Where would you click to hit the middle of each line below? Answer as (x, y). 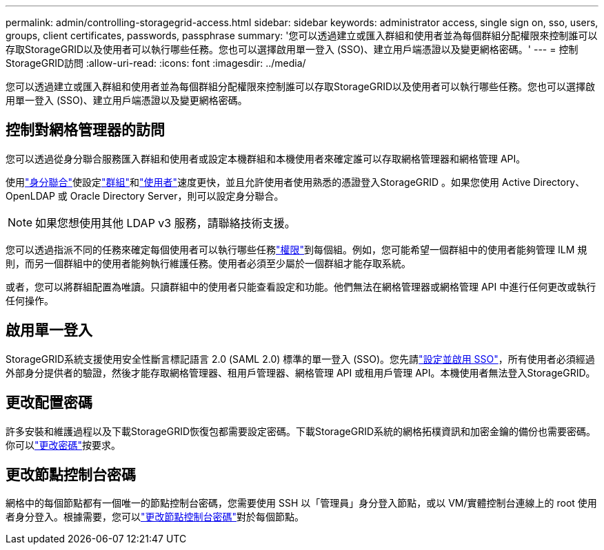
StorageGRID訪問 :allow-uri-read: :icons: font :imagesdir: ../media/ (156, 63)
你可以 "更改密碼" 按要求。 (63, 445)
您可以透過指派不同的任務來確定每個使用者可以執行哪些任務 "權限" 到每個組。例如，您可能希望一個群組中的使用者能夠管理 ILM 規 (296, 249)
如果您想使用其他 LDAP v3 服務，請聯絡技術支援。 (165, 223)
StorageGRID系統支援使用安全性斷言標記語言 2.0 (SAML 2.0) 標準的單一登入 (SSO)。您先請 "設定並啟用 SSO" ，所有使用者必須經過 (300, 359)
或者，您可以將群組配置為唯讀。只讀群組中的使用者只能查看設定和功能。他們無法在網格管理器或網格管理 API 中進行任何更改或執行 (301, 286)
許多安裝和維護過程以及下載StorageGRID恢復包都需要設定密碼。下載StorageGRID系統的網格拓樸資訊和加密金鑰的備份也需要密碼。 (301, 431)
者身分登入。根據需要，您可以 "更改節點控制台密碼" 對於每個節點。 (155, 517)
